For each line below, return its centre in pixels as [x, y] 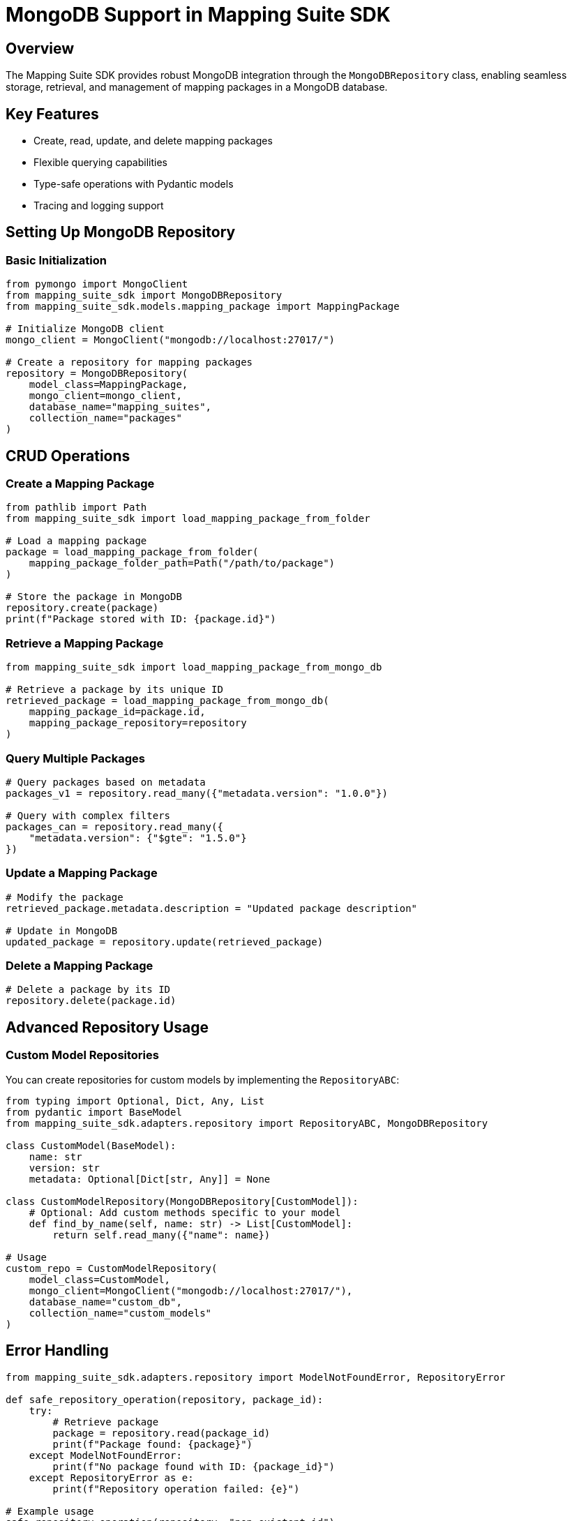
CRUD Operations [68, 456]
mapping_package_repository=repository [138, 723]
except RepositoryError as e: [111, 1477]
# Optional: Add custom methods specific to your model [185, 1212]
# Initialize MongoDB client [85, 329]
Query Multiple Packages [75, 758]
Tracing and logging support [99, 206]
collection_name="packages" [105, 418]
